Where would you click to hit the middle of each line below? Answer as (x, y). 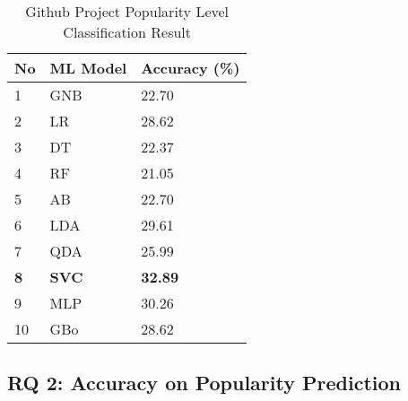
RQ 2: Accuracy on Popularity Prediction (204, 383)
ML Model (88, 68)
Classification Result (127, 32)
